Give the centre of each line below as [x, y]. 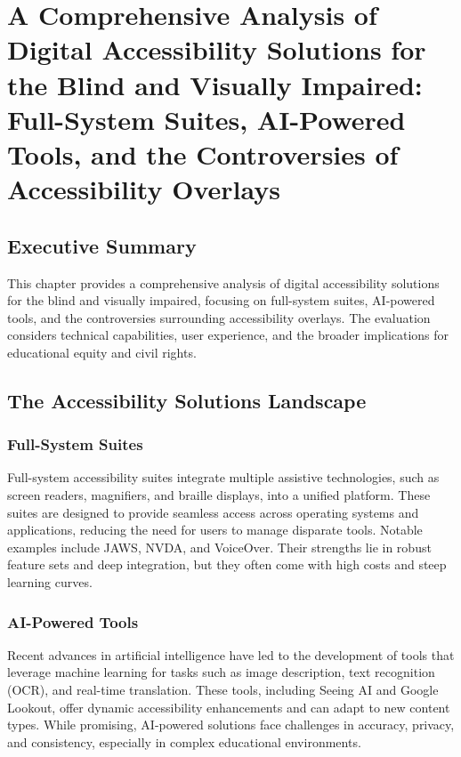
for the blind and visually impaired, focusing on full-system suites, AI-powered [221, 300]
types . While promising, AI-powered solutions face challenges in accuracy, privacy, [231, 725]
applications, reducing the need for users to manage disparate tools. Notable [215, 530]
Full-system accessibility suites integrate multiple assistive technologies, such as [223, 477]
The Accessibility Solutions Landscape [187, 400]
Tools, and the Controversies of [203, 153]
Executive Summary [102, 245]
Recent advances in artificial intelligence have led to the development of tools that [231, 654]
